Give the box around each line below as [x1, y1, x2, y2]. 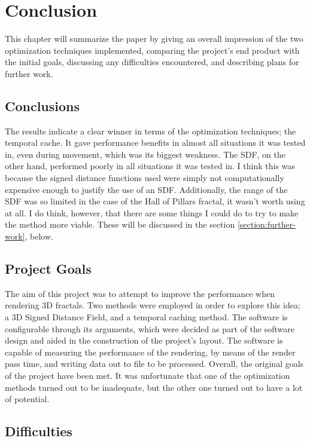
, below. [25, 230, 53, 243]
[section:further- [237, 218, 296, 231]
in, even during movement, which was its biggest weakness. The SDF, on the [5, 148, 285, 160]
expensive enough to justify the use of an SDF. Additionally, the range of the [5, 183, 288, 195]
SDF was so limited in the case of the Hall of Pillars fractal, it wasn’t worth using [5, 195, 305, 207]
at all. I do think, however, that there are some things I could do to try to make [5, 206, 299, 219]
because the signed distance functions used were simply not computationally [5, 171, 284, 184]
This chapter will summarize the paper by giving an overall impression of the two [5, 32, 303, 45]
